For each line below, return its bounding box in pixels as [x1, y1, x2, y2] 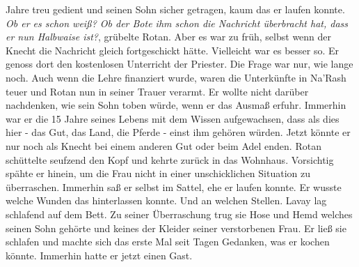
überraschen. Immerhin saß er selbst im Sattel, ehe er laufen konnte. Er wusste [6, 179, 342, 194]
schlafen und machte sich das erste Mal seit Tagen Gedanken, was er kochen [6, 234, 330, 249]
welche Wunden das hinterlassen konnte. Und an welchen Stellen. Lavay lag [6, 193, 327, 208]
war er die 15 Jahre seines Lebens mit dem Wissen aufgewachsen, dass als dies [6, 111, 340, 125]
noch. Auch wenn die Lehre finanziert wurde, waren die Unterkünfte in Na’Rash [6, 70, 346, 84]
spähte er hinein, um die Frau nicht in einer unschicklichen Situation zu [6, 166, 311, 181]
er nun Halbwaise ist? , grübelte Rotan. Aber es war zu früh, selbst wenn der [6, 29, 332, 44]
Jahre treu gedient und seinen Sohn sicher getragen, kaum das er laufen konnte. [6, 2, 345, 16]
